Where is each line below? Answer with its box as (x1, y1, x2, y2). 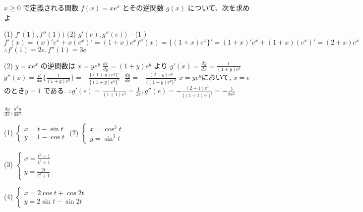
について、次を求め (187, 2, 250, 12)
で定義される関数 (23, 2, 79, 12)
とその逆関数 (122, 2, 164, 12)
